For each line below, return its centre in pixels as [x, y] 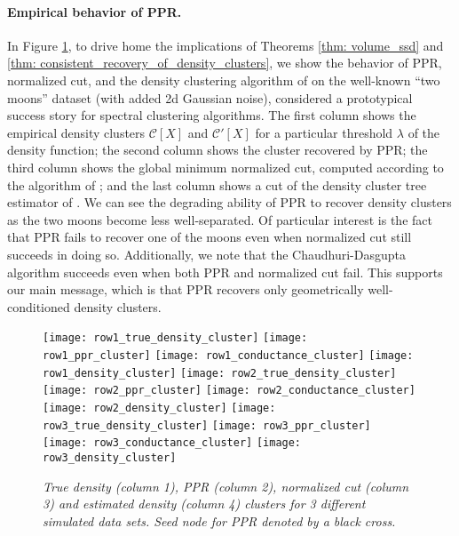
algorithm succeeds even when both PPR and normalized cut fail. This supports [225, 272]
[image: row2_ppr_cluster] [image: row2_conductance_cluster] [229, 391]
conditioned [39, 306]
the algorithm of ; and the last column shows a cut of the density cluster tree [217, 184]
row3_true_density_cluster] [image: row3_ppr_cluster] [207, 425]
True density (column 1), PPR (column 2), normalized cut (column [226, 486]
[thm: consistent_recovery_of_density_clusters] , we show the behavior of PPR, [225, 63]
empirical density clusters [76, 132]
